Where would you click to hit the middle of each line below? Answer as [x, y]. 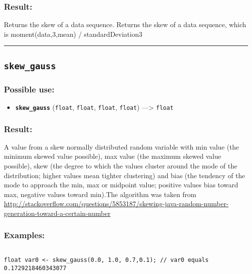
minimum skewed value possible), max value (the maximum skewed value [113, 156]
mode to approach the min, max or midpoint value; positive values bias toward [121, 185]
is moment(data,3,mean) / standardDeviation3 [73, 34]
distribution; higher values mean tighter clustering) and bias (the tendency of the [125, 175]
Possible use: [29, 89]
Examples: [24, 235]
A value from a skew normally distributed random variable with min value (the [121, 146]
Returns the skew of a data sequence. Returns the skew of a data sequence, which [125, 24]
